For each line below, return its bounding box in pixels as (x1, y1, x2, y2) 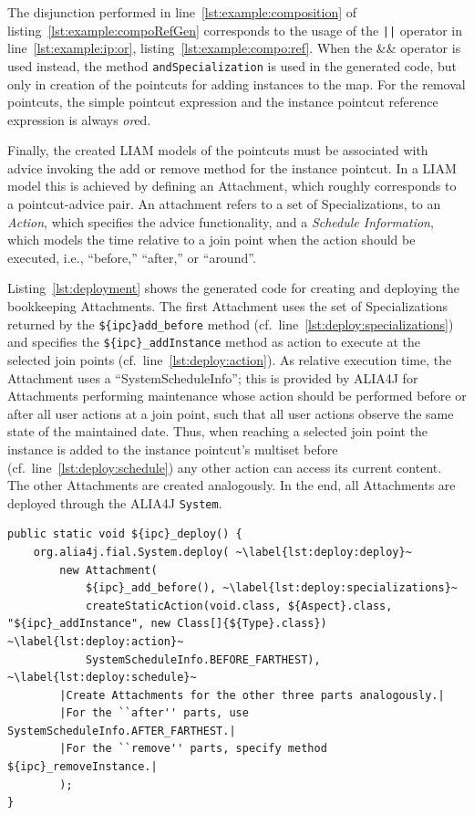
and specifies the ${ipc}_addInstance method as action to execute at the (7, 332, 421, 351)
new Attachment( (59, 563, 158, 577)
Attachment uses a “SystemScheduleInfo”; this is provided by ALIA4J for (7, 368, 418, 387)
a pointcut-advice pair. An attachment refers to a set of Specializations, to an (7, 194, 441, 214)
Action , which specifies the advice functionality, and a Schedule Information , (7, 212, 434, 231)
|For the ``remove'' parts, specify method (59, 742, 327, 756)
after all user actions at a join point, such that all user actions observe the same (7, 403, 454, 423)
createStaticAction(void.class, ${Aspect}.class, (85, 599, 393, 612)
